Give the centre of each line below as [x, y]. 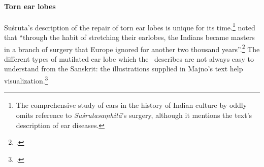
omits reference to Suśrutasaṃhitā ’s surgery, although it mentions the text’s [134, 115]
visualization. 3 [26, 80]
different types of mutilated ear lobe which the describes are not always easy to [129, 58]
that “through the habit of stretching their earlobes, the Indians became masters [129, 37]
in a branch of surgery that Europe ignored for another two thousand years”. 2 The [132, 48]
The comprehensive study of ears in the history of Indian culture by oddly [131, 105]
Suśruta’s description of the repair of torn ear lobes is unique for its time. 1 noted [130, 26]
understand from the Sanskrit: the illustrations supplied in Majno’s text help [124, 69]
